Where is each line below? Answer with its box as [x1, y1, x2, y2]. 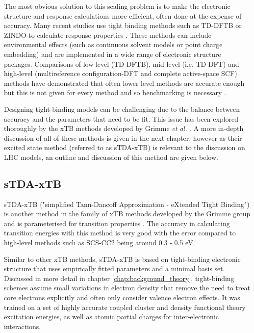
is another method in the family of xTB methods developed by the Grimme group [4, 208, 251, 219]
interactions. [4, 321, 41, 331]
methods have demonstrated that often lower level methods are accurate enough [4, 77, 245, 88]
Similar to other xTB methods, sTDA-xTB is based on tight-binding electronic [4, 254, 241, 264]
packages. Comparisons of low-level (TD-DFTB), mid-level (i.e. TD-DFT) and [4, 58, 239, 69]
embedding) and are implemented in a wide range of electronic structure [4, 49, 221, 59]
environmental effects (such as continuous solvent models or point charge [4, 39, 223, 50]
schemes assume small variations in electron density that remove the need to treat [4, 282, 250, 293]
